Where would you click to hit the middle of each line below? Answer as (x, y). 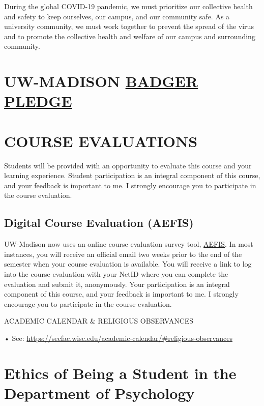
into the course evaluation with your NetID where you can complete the (116, 274)
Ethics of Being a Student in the (120, 373)
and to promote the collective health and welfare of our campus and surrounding (130, 36)
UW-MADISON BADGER (101, 81)
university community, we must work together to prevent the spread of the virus (129, 26)
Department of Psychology (99, 393)
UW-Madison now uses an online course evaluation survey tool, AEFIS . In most (129, 244)
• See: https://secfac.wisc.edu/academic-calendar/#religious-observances (118, 338)
